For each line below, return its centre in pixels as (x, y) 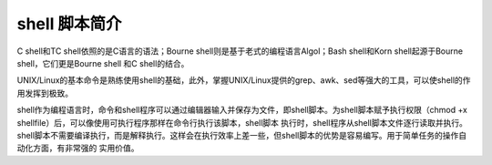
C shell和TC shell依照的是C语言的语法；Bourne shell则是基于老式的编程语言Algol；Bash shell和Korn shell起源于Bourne (240, 51)
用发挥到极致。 (45, 93)
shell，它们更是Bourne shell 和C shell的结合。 (103, 63)
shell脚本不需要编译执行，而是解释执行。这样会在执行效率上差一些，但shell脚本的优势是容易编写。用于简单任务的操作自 (242, 135)
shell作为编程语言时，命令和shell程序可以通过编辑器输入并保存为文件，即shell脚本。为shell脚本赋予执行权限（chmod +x (242, 110)
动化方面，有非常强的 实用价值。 (78, 148)
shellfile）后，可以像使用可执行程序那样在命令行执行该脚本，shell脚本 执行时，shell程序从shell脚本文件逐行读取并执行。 (242, 122)
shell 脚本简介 (69, 24)
